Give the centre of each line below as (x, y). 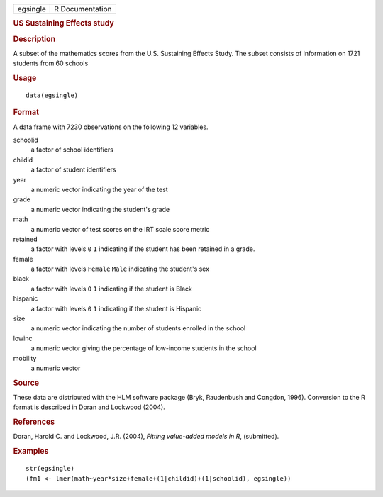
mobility (25, 358)
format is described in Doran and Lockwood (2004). (89, 407)
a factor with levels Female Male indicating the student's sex (120, 269)
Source (26, 383)
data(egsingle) (52, 95)
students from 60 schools (51, 63)
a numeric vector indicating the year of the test (99, 189)
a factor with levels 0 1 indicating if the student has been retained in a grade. (143, 249)
